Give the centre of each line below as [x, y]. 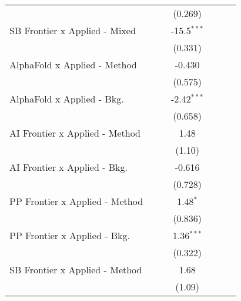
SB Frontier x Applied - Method [76, 269]
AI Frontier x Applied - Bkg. [68, 167]
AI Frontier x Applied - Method [75, 133]
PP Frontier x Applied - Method [76, 201]
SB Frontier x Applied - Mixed [73, 30]
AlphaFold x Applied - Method [73, 64]
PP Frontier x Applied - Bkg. [70, 235]
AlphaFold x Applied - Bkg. [67, 99]
